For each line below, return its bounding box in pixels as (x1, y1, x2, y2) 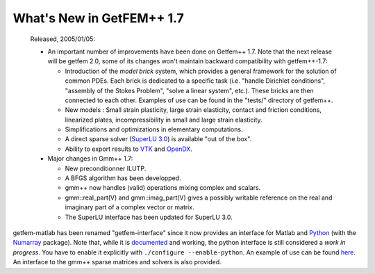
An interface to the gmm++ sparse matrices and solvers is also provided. (12, 258, 222, 266)
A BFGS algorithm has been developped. (65, 174, 181, 182)
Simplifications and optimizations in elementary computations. (65, 125, 243, 134)
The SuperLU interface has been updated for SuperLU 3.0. (65, 213, 233, 221)
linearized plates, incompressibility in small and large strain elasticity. (65, 115, 263, 124)
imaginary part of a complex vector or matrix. (65, 203, 194, 211)
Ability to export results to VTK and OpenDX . (65, 145, 192, 153)
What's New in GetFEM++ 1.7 (12, 10, 184, 26)
